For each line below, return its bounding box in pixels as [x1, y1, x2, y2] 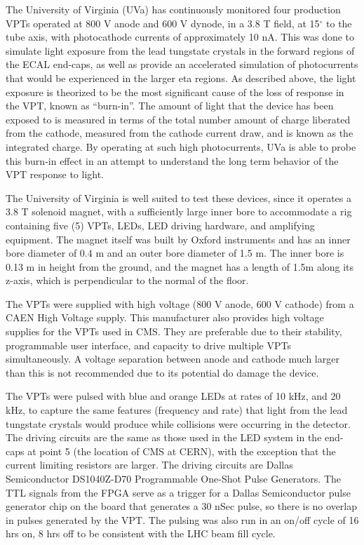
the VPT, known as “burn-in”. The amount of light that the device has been [6, 98, 334, 113]
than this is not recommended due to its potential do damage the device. [6, 365, 319, 379]
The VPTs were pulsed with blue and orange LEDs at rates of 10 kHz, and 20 [6, 389, 341, 403]
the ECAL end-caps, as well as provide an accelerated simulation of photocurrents [6, 57, 358, 72]
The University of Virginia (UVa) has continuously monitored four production [6, 2, 341, 16]
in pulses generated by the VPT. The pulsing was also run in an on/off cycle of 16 [6, 512, 359, 527]
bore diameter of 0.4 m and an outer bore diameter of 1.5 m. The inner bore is [6, 245, 344, 260]
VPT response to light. [6, 167, 104, 182]
